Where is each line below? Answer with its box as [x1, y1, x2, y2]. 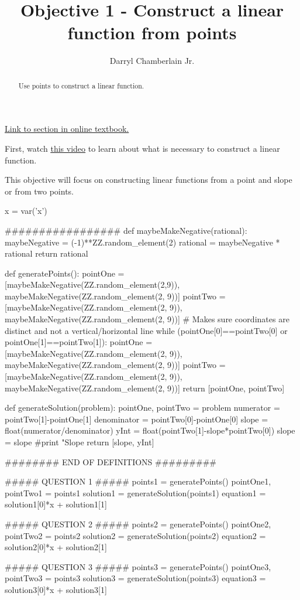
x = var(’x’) [5, 204, 47, 217]
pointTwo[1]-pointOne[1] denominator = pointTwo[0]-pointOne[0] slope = [5, 412, 268, 425]
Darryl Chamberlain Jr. [109, 54, 195, 67]
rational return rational [5, 247, 88, 260]
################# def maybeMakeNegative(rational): [5, 224, 247, 236]
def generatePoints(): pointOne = [5, 267, 125, 279]
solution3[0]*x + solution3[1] [5, 583, 107, 595]
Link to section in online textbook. [5, 122, 129, 135]
